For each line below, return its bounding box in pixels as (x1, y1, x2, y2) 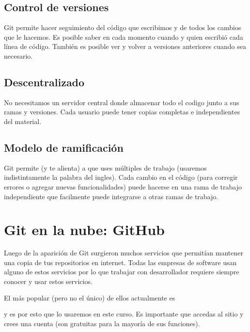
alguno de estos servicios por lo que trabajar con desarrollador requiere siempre (4, 267, 239, 277)
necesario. (4, 50, 33, 61)
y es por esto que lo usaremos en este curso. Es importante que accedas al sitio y (4, 309, 244, 319)
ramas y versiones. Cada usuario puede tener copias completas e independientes (4, 107, 240, 117)
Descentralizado (4, 74, 85, 89)
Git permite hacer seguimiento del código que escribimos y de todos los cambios (4, 22, 241, 32)
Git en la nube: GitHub (4, 220, 165, 239)
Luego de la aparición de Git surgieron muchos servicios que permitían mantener (4, 248, 243, 258)
